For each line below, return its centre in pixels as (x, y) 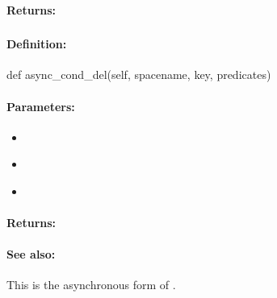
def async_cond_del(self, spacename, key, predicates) (139, 74)
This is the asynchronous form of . (91, 285)
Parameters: (41, 106)
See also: (31, 254)
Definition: (37, 44)
